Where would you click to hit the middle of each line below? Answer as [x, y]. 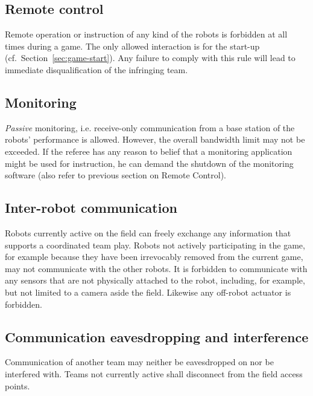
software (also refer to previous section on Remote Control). [115, 175]
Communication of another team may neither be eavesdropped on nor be [139, 362]
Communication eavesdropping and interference [157, 336]
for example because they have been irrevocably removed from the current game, [154, 257]
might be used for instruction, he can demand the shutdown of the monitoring [149, 163]
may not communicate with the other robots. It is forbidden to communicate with [156, 268]
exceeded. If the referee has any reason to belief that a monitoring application [149, 151]
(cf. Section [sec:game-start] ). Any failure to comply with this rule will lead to [150, 58]
